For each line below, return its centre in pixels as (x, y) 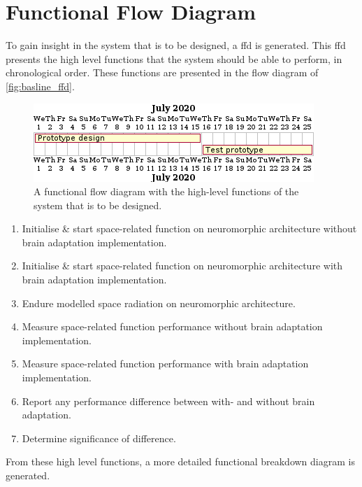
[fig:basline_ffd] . (40, 86)
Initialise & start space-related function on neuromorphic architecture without (189, 228)
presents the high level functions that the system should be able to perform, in (174, 58)
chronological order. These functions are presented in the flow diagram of (162, 72)
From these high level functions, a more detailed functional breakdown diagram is (180, 461)
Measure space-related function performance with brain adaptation (165, 364)
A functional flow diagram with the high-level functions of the (166, 191)
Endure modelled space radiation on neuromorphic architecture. (159, 303)
